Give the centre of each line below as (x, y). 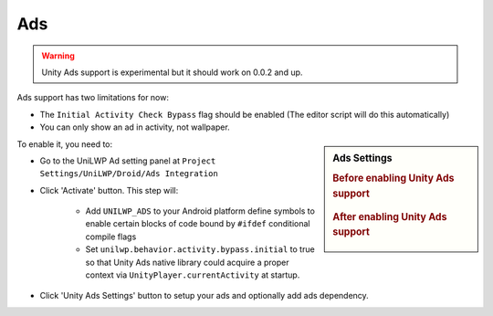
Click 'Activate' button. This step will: (109, 190)
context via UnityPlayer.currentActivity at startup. (193, 275)
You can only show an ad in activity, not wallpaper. (135, 127)
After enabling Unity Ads (390, 216)
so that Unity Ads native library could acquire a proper (187, 262)
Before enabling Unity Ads (393, 178)
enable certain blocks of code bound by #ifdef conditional (198, 224)
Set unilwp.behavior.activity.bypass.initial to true (200, 249)
